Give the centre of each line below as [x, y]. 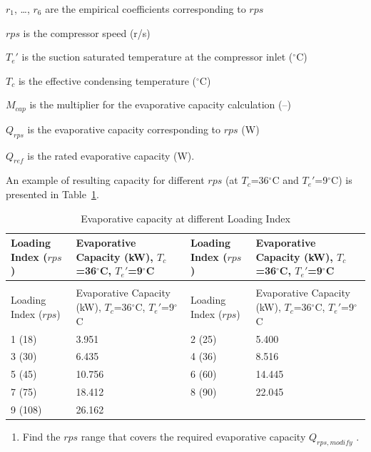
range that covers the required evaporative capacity [193, 436]
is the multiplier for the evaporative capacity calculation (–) [160, 104]
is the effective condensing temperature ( [107, 80]
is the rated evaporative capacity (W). [111, 155]
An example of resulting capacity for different [105, 180]
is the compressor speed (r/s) [87, 32]
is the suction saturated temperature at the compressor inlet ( [157, 57]
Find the [41, 436]
